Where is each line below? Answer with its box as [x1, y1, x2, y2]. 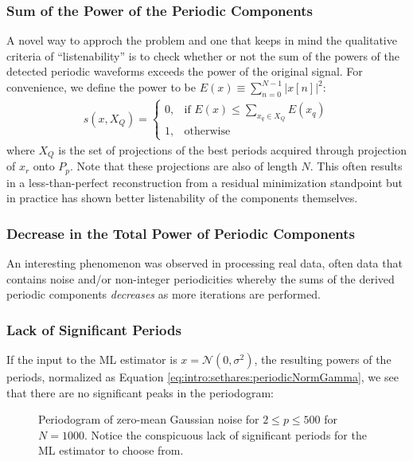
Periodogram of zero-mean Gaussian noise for [38, 411, 259, 428]
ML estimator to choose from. [38, 442, 184, 459]
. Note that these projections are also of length [70, 158, 298, 174]
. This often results [310, 158, 403, 174]
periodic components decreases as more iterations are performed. [6, 286, 321, 303]
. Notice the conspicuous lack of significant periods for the [84, 426, 367, 443]
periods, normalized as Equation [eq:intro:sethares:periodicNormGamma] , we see [6, 368, 399, 385]
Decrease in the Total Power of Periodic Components [6, 223, 356, 243]
